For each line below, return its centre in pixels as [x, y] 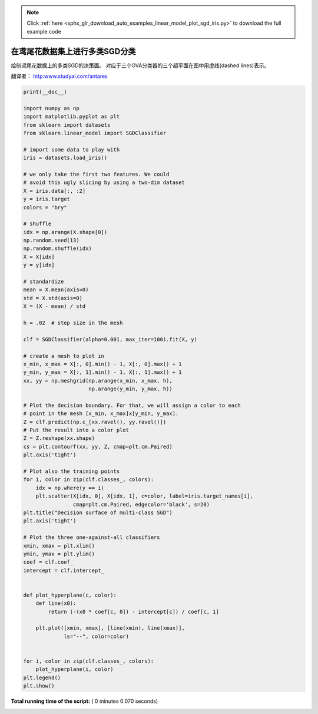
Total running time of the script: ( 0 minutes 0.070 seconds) [85, 701]
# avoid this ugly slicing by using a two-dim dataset [104, 182]
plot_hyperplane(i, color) [75, 669]
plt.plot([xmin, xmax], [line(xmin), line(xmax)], [110, 628]
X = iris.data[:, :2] [54, 191]
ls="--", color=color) [97, 636]
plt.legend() [42, 677]
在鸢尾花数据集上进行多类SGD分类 [73, 51]
